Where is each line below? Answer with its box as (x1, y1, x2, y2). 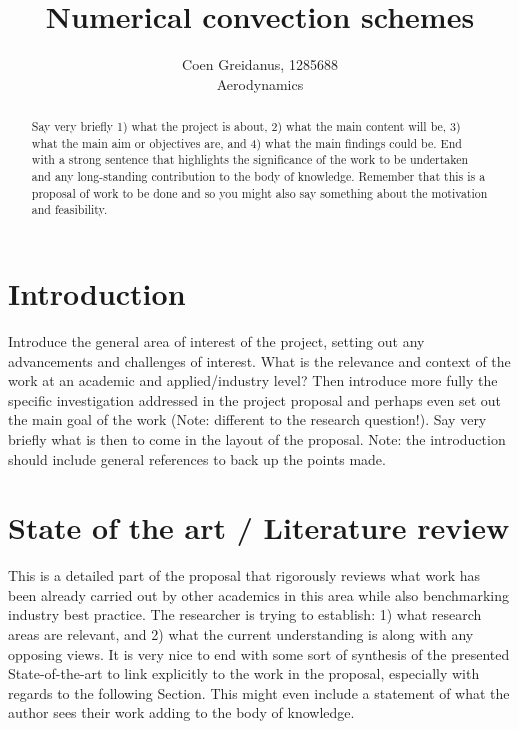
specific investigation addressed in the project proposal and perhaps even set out (8, 389, 502, 410)
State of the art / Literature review (8, 507, 510, 548)
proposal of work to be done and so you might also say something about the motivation (31, 184, 488, 201)
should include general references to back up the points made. (8, 448, 386, 469)
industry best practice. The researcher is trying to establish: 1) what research (8, 604, 482, 625)
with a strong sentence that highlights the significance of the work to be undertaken (31, 151, 469, 168)
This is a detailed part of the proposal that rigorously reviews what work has (8, 565, 481, 586)
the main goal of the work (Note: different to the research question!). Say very (8, 409, 487, 430)
